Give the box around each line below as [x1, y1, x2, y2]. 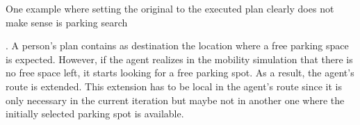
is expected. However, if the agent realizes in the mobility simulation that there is [6, 51, 353, 66]
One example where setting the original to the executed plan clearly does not [6, 1, 334, 15]
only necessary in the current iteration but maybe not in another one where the [6, 92, 345, 107]
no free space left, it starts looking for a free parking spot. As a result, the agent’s [6, 65, 354, 80]
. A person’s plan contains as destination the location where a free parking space [6, 38, 349, 53]
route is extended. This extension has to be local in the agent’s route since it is [6, 78, 342, 93]
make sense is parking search [6, 15, 128, 29]
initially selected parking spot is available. [6, 106, 184, 121]
